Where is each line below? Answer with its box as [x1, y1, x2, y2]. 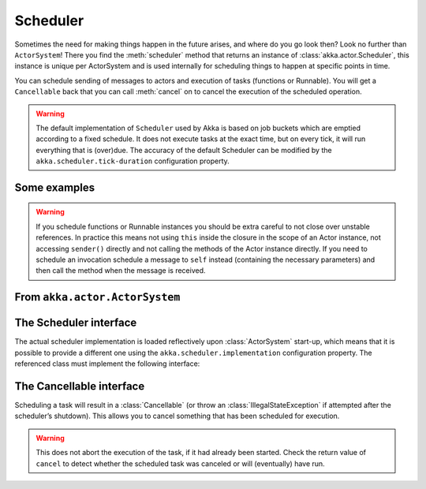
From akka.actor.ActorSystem [14, 290, 181, 304]
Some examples [14, 181, 95, 194]
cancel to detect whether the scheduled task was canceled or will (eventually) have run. [35, 458, 325, 468]
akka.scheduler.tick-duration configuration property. [35, 156, 230, 166]
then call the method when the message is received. [35, 266, 206, 275]
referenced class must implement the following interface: [14, 359, 200, 368]
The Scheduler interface [14, 316, 137, 330]
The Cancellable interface [14, 379, 145, 393]
